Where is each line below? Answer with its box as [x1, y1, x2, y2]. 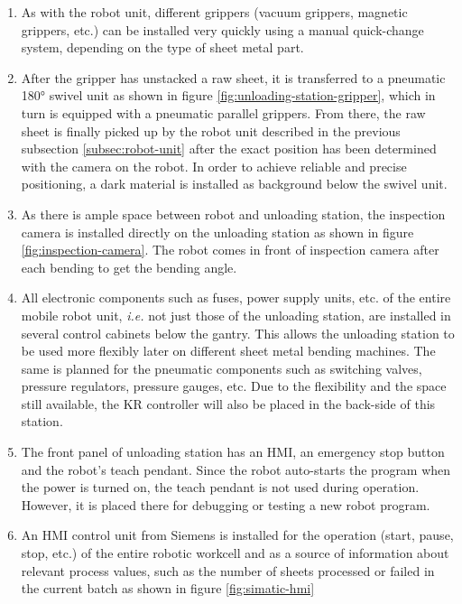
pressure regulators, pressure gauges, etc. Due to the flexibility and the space [21, 376, 447, 395]
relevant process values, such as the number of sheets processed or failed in [21, 561, 435, 580]
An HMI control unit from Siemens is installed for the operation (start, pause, [21, 525, 454, 544]
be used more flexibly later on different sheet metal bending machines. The [21, 341, 436, 360]
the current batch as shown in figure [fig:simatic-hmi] [21, 579, 315, 598]
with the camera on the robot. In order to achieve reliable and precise [21, 156, 407, 175]
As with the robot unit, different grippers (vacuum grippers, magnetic [21, 3, 408, 21]
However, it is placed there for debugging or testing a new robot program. [21, 495, 430, 514]
